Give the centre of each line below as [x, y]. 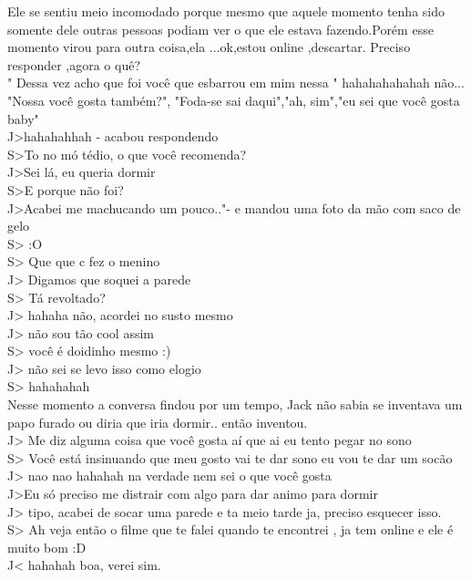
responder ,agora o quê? [74, 64]
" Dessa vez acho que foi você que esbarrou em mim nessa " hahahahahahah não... [236, 83]
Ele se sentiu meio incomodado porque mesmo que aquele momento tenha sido [226, 11]
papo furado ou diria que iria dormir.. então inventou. [158, 422]
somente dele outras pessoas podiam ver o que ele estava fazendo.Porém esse [220, 29]
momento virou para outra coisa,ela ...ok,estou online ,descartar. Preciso [209, 47]
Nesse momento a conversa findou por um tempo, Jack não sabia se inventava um [235, 404]
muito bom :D [47, 547]
